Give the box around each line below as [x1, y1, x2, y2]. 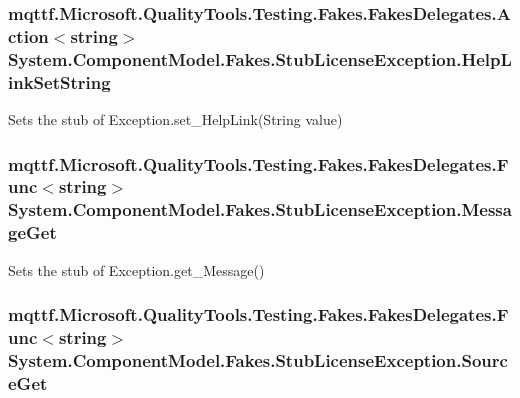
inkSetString [8, 69, 111, 94]
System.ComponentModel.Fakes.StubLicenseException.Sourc [8, 347, 508, 372]
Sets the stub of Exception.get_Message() [8, 259, 265, 280]
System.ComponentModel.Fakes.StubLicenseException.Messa [8, 197, 512, 222]
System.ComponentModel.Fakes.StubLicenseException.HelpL [8, 46, 512, 71]
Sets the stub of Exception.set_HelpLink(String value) [8, 108, 343, 129]
